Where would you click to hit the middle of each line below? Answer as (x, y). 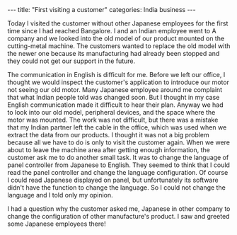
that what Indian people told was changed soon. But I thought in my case (114, 97)
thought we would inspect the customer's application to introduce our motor (118, 82)
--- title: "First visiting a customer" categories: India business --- (102, 10)
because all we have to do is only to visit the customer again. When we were (119, 142)
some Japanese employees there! (57, 224)
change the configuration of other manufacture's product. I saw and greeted (118, 216)
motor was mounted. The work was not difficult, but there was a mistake (113, 120)
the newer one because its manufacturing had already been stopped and (114, 53)
